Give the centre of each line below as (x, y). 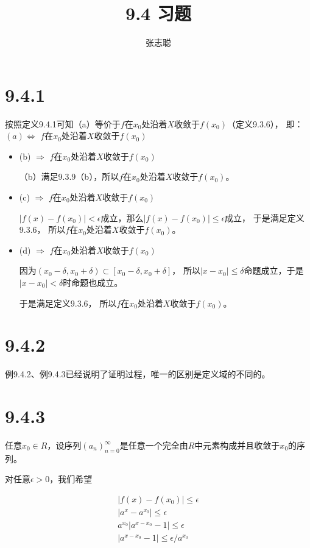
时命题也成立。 (93, 282)
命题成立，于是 (274, 270)
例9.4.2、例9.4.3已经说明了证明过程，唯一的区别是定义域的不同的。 (138, 374)
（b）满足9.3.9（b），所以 (69, 176)
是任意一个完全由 (154, 445)
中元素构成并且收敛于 (237, 445)
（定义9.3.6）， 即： (265, 123)
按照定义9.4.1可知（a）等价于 (63, 123)
